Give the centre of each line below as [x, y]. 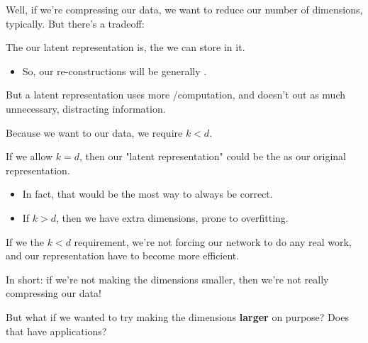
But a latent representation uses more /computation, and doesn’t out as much [176, 95]
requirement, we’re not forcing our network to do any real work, [213, 241]
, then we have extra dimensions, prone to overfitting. [172, 217]
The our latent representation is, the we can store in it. [126, 47]
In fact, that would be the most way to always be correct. [147, 194]
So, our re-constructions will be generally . [115, 71]
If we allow [29, 156]
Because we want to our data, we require [94, 132]
